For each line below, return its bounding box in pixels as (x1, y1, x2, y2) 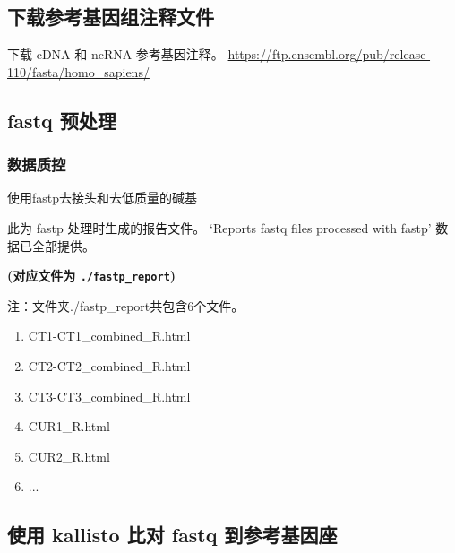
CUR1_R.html (28, 417, 110, 436)
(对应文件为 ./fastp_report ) (7, 266, 176, 285)
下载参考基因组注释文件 (7, 3, 214, 30)
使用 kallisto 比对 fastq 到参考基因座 (7, 521, 338, 549)
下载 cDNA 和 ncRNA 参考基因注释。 (7, 45, 224, 64)
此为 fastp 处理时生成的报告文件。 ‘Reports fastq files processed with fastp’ (7, 218, 432, 237)
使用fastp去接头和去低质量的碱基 (7, 188, 198, 207)
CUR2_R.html (28, 446, 110, 465)
